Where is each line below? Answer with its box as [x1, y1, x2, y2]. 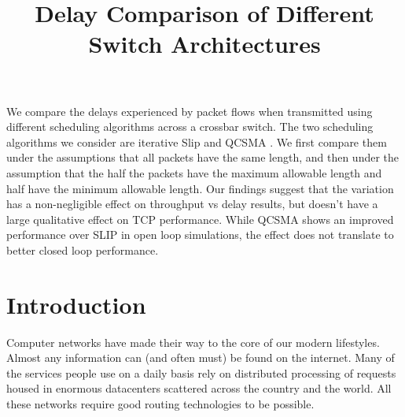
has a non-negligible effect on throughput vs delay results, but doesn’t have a [6, 195, 378, 212]
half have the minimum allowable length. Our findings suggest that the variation [6, 180, 394, 196]
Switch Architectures [88, 28, 321, 60]
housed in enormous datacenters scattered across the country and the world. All [6, 380, 392, 397]
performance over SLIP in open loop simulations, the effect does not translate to [6, 226, 394, 243]
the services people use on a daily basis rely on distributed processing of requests [6, 364, 396, 381]
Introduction [6, 288, 146, 320]
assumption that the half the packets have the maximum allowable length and [6, 164, 382, 181]
